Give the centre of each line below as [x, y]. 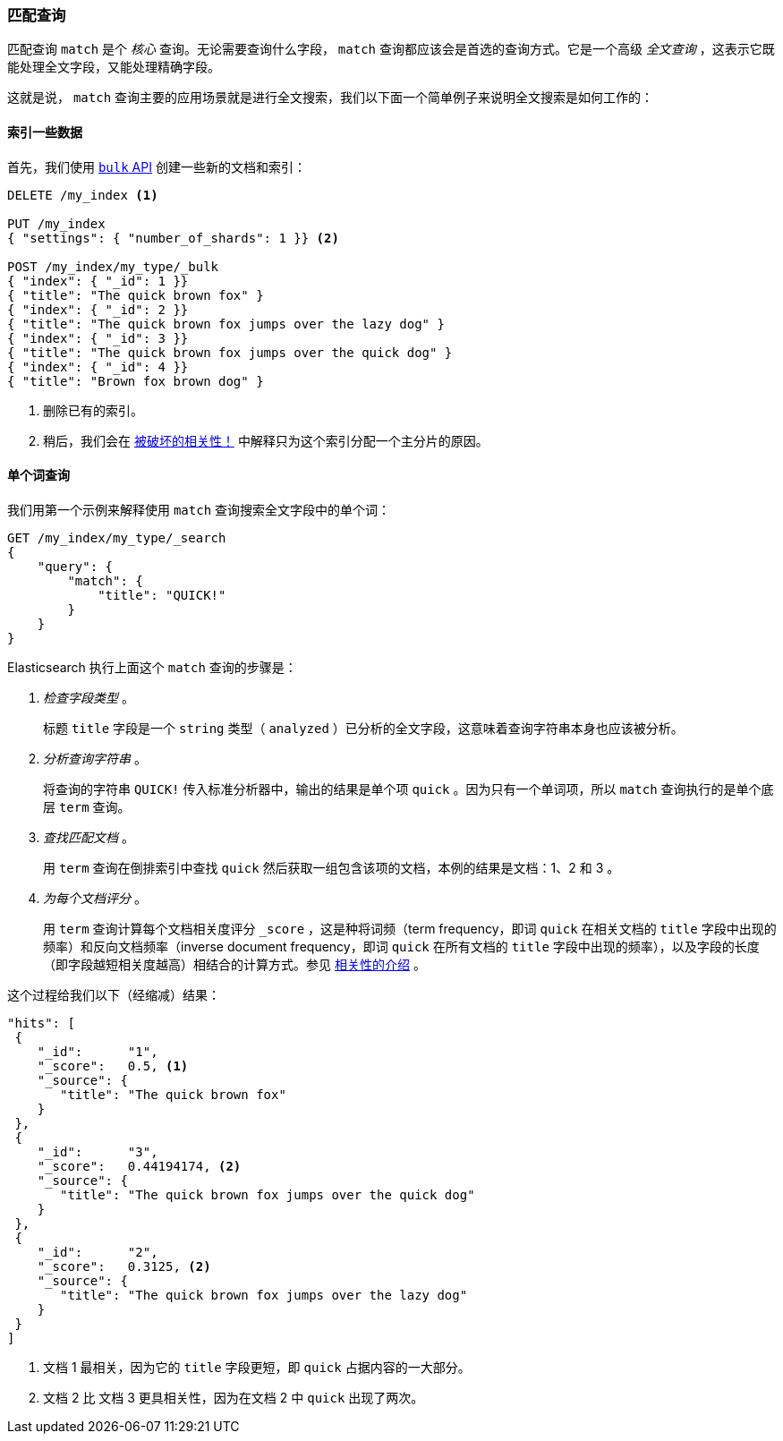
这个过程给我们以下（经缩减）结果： [114, 994]
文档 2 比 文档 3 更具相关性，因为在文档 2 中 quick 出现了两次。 [234, 1397]
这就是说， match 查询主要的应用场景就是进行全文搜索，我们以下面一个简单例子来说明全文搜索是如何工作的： [331, 98]
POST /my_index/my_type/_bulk [113, 266]
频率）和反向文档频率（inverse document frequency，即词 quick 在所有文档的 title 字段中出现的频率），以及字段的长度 [401, 946]
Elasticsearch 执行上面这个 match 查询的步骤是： [152, 667]
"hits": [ [41, 1023]
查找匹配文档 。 [89, 837]
